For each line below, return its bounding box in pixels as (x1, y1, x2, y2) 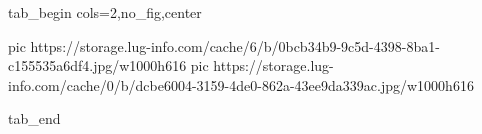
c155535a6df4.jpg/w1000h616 (8, 55, 187, 76)
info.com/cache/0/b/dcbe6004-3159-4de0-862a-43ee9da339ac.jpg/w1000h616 (8, 74, 474, 95)
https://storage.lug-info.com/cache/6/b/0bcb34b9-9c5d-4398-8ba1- (30, 35, 440, 56)
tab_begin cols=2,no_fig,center (8, 2, 202, 22)
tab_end (8, 108, 61, 129)
